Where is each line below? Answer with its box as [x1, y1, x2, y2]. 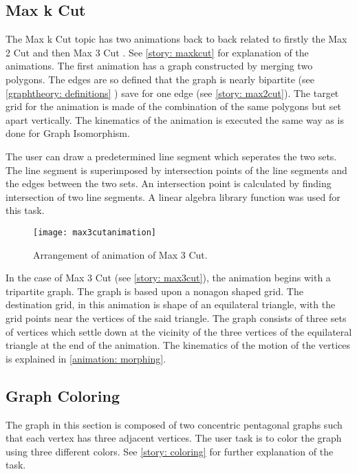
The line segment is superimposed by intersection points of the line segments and [6, 162, 347, 177]
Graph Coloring [6, 385, 120, 406]
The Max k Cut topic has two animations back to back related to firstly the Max [6, 32, 347, 46]
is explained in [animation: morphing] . [6, 351, 166, 365]
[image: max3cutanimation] [33, 227, 156, 237]
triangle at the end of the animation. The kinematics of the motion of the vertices [6, 338, 351, 352]
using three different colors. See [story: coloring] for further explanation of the [6, 444, 334, 458]
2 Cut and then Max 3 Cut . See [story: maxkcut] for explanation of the [6, 45, 309, 59]
